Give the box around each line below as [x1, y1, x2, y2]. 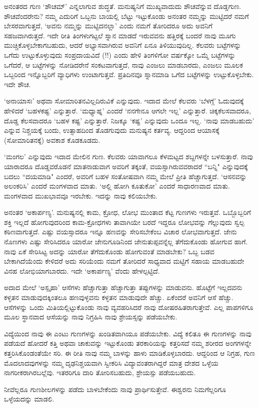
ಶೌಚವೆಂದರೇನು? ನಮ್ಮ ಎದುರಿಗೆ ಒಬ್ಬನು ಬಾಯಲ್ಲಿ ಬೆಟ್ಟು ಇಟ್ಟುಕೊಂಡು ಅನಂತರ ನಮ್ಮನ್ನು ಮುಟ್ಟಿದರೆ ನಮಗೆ [4, 10, 249, 21]
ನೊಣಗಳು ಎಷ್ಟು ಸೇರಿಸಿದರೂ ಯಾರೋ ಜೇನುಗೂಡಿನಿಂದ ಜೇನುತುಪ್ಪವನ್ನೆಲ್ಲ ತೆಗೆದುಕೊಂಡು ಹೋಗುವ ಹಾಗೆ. [4, 236, 248, 247]
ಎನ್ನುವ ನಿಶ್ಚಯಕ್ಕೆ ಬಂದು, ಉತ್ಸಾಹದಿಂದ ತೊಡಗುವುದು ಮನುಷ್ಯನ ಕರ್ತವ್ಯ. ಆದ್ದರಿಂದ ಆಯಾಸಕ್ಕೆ [4, 125, 220, 135]
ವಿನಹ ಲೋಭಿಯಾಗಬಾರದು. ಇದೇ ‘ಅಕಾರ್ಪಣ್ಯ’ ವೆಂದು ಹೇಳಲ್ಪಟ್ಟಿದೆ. [4, 265, 160, 276]
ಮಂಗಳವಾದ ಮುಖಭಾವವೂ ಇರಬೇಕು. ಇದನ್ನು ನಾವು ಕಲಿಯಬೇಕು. [4, 190, 158, 201]
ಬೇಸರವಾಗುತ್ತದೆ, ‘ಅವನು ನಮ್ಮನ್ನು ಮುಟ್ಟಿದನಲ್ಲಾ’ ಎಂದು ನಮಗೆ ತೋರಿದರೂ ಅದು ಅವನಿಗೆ [4, 20, 213, 31]
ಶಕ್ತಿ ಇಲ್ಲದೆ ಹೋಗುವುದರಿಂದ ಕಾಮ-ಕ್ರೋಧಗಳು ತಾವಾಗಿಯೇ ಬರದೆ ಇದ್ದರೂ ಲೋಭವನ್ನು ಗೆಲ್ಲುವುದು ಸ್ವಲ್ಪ [4, 216, 245, 227]
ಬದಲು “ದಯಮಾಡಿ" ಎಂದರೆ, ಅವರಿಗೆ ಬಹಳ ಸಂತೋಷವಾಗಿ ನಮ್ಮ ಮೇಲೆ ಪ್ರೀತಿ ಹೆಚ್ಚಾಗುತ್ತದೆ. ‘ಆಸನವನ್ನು [4, 171, 247, 181]
